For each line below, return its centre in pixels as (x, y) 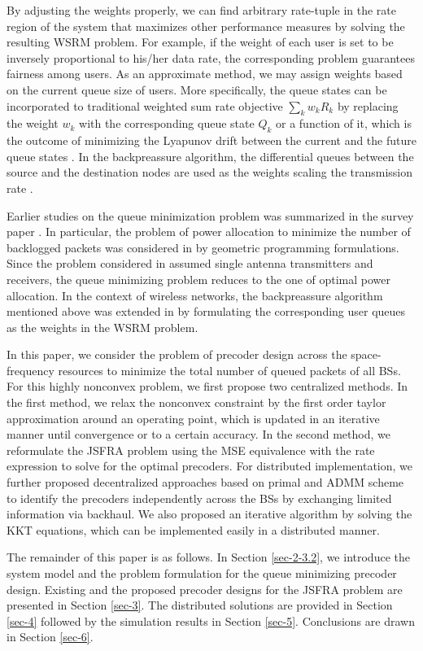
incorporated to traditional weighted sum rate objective (145, 105)
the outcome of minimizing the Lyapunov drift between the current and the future (211, 140)
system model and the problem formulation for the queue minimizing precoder (202, 573)
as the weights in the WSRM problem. (102, 327)
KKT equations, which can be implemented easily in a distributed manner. (193, 529)
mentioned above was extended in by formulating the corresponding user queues (206, 311)
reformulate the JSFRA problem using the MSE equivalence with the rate (191, 450)
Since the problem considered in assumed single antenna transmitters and (190, 263)
